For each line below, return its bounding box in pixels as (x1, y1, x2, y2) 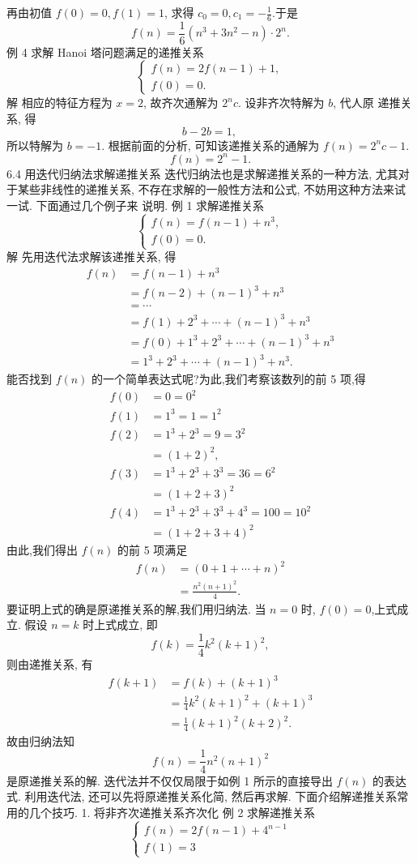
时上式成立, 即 (83, 616, 158, 633)
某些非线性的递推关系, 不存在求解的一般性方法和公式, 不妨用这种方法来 (17, 181, 395, 198)
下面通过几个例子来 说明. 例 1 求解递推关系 (36, 196, 265, 213)
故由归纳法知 (6, 732, 74, 749)
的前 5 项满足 (117, 541, 188, 558)
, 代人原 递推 (333, 94, 401, 111)
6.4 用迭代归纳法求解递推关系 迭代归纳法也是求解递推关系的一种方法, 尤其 (6, 165, 398, 182)
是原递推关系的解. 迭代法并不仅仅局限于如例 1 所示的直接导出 (6, 772, 333, 789)
